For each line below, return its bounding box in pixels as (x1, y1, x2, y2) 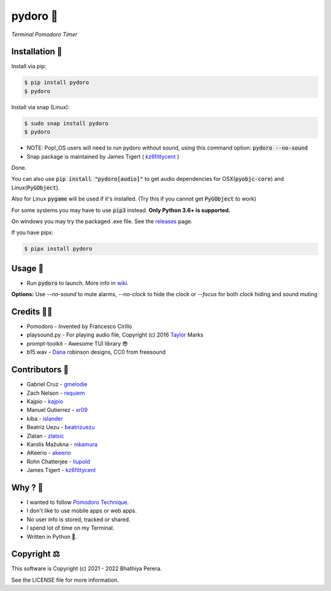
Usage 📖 (11, 263, 44, 273)
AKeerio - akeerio (26, 449, 72, 457)
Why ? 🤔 (11, 482, 44, 493)
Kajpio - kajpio (26, 397, 64, 405)
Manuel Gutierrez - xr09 (26, 406, 88, 414)
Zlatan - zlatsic (26, 432, 64, 440)
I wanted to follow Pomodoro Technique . (26, 498, 129, 506)
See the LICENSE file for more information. (11, 576, 119, 584)
